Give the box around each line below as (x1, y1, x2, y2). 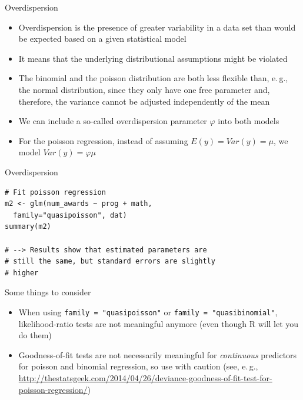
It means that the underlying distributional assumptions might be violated (18, 52, 288, 64)
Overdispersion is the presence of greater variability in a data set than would (18, 21, 296, 33)
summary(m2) (5, 222, 51, 231)
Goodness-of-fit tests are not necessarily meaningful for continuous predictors (18, 348, 297, 361)
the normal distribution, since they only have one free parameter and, (18, 83, 270, 95)
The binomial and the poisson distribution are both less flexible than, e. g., (18, 72, 288, 84)
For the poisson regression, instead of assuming (18, 134, 188, 146)
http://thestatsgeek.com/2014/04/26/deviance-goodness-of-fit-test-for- (18, 371, 272, 384)
